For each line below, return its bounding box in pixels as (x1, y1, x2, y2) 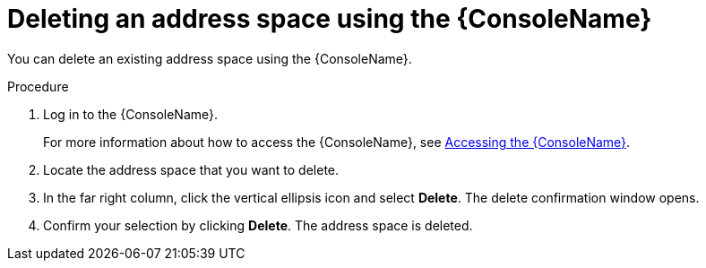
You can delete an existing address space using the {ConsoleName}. (7, 50, 412, 66)
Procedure (7, 78, 69, 94)
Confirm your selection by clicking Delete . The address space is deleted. (43, 217, 473, 233)
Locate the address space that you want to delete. (43, 161, 340, 177)
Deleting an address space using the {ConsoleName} (7, 4, 652, 34)
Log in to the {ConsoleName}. (43, 106, 219, 122)
